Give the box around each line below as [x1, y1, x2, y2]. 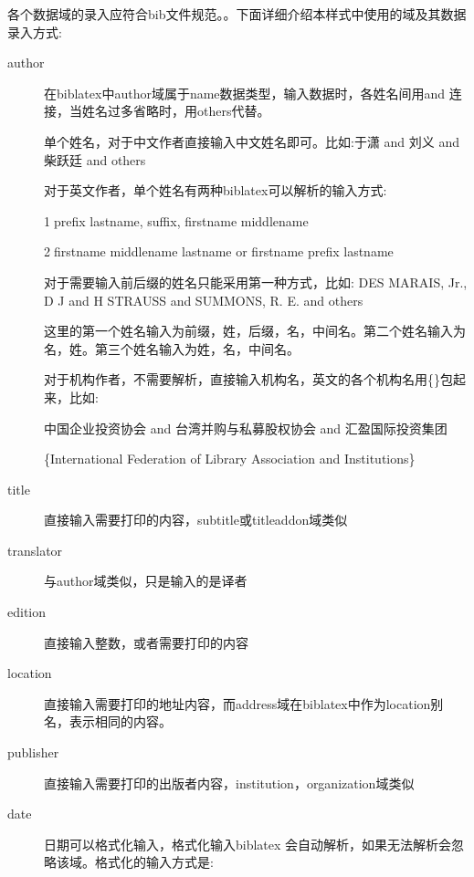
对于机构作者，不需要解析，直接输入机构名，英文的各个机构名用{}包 [44, 370, 453, 389]
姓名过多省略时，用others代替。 [81, 101, 270, 120]
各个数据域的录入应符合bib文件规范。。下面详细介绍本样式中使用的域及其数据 [7, 5, 467, 23]
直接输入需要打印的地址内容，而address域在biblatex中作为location [44, 694, 431, 713]
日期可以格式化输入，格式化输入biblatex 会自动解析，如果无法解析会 [44, 834, 452, 853]
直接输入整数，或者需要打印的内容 [44, 632, 248, 652]
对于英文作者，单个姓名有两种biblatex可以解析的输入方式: [44, 181, 387, 200]
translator [7, 540, 63, 559]
